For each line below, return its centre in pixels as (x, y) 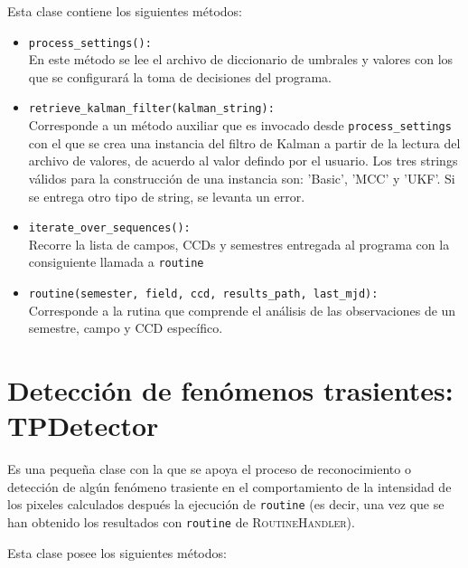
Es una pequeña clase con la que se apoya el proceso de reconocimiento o (209, 469)
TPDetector (83, 426)
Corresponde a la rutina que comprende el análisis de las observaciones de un (242, 310)
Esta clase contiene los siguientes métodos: (125, 11)
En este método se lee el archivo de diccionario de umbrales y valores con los (241, 59)
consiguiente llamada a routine (116, 262)
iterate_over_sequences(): (109, 228)
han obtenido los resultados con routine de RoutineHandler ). (181, 522)
